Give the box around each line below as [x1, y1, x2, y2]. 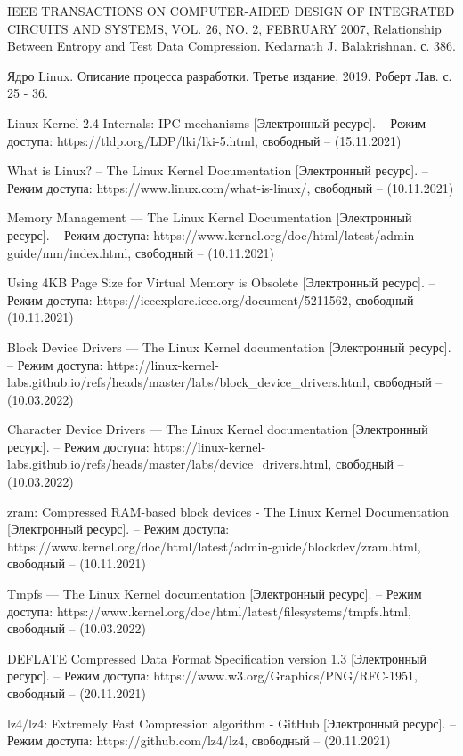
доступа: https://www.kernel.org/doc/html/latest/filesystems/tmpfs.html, [7, 601, 411, 620]
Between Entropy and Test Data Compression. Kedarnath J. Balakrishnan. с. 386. [7, 36, 456, 55]
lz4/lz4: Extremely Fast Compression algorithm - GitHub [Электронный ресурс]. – [7, 713, 456, 732]
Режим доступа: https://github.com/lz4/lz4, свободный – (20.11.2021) [7, 731, 391, 750]
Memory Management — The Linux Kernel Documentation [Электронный [7, 208, 412, 227]
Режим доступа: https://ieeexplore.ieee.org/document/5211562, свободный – [7, 290, 425, 309]
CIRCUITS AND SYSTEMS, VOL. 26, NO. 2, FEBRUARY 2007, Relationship [7, 19, 442, 37]
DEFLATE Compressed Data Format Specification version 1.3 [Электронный [7, 648, 426, 667]
